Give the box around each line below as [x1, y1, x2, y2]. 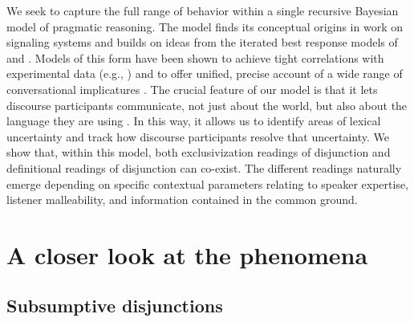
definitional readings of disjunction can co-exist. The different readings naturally [6, 159, 402, 176]
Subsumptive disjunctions [6, 293, 223, 318]
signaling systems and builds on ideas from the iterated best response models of [6, 34, 398, 51]
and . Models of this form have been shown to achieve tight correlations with [6, 49, 384, 66]
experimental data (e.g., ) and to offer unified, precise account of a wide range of [6, 65, 403, 82]
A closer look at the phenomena [6, 238, 368, 271]
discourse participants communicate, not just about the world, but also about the [6, 96, 408, 113]
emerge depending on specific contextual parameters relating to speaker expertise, [6, 175, 409, 192]
